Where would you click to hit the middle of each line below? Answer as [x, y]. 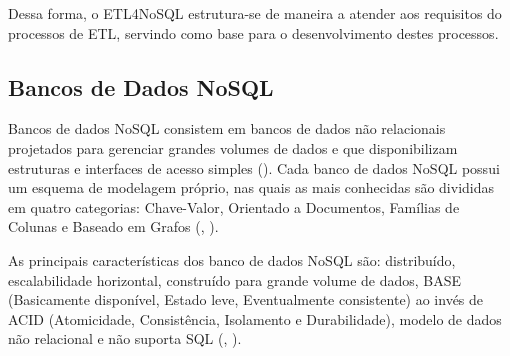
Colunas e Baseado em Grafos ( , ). [113, 226]
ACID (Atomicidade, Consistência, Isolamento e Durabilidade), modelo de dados [255, 318]
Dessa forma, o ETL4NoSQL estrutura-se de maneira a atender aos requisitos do [255, 13]
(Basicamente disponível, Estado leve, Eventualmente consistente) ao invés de [246, 299]
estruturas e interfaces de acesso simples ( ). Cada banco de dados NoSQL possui [254, 167]
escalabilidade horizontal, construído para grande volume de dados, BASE [235, 279]
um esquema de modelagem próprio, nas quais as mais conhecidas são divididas [251, 187]
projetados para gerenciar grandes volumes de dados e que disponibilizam [233, 147]
